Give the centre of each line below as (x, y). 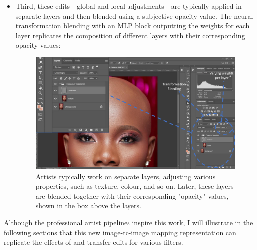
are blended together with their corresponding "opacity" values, (132, 195)
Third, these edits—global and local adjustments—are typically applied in (128, 6)
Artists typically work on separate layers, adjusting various (126, 176)
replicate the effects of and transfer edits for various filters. (94, 242)
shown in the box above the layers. (88, 205)
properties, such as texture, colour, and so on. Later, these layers (134, 186)
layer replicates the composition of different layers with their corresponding (130, 35)
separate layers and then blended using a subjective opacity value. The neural (134, 16)
